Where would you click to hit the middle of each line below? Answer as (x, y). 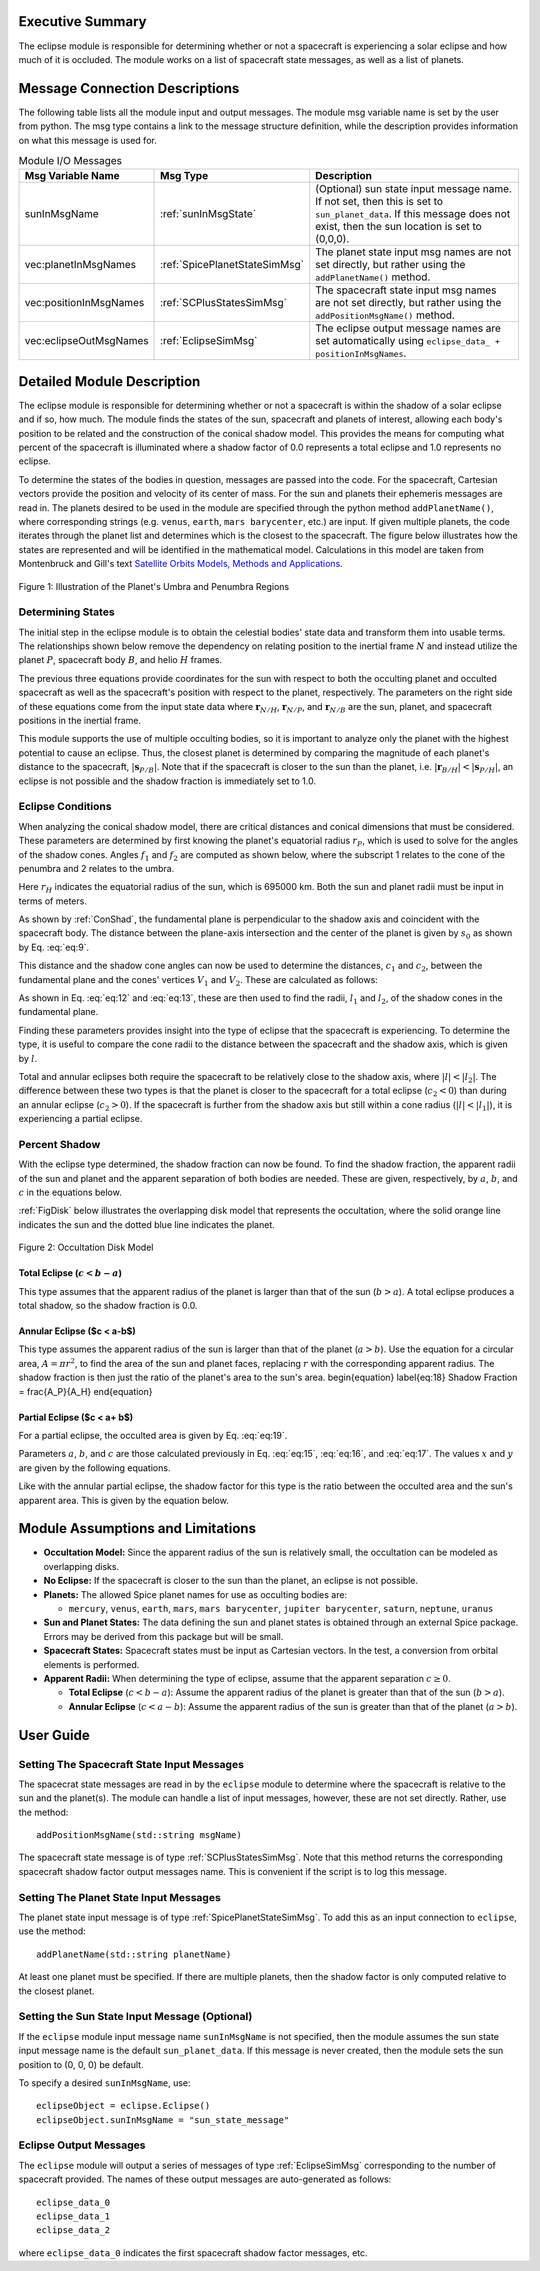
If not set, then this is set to (379, 202)
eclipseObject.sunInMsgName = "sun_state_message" (163, 2119)
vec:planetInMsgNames (80, 265)
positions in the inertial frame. (80, 721)
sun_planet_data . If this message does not (413, 214)
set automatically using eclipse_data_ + (407, 341)
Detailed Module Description (109, 381)
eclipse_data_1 (73, 2216)
